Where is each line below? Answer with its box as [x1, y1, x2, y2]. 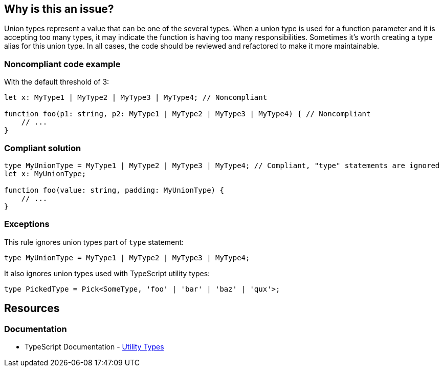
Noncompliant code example [4, 58, 121, 69]
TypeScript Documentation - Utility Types [25, 342, 164, 351]
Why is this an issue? [4, 3, 114, 15]
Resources [4, 302, 60, 315]
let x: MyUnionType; [4, 169, 86, 178]
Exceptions [4, 219, 50, 230]
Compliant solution [4, 142, 81, 153]
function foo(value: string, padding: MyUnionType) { [4, 186, 224, 194]
